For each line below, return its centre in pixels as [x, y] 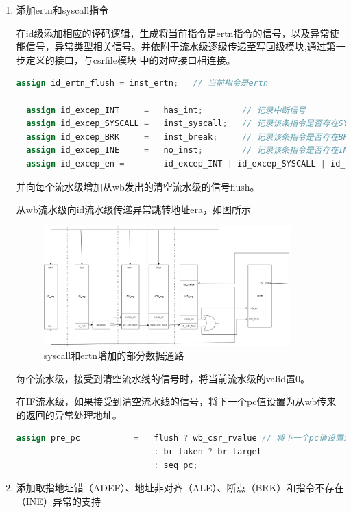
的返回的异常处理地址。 [69, 414]
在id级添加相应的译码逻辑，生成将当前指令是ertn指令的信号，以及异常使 [178, 33]
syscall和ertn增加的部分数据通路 [114, 355]
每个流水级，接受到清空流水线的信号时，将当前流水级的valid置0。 [163, 378]
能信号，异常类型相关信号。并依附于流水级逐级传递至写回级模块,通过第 [176, 46]
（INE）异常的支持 [58, 501]
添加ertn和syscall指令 [62, 10]
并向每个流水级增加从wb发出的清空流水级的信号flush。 [138, 186]
